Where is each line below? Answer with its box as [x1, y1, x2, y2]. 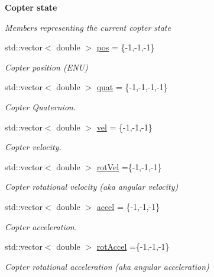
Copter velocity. [5, 141, 61, 153]
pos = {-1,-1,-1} [96, 41, 155, 53]
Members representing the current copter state [5, 21, 171, 33]
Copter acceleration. [5, 220, 77, 233]
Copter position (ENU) [5, 61, 88, 73]
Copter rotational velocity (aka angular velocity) [5, 180, 179, 193]
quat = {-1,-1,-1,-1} [96, 81, 168, 93]
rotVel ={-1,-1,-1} [96, 160, 162, 173]
